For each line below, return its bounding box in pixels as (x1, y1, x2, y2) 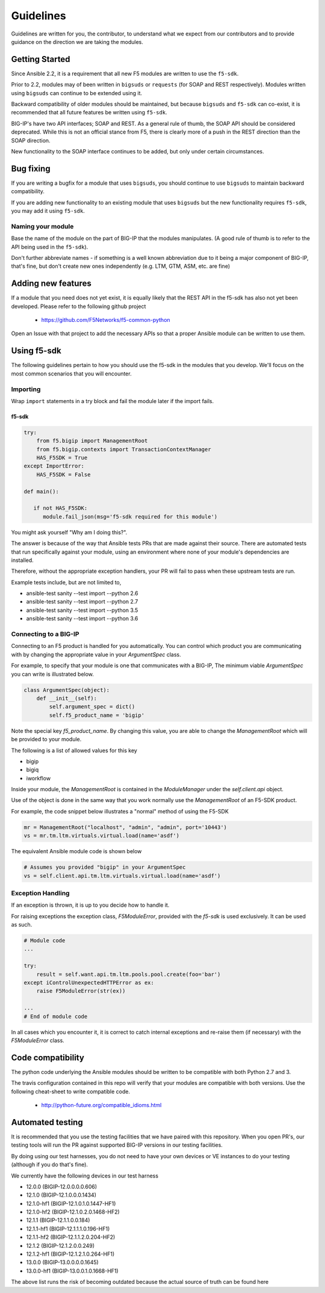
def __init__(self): (36, 695, 97, 702)
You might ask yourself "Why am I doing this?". (11, 528, 128, 535)
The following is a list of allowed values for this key (11, 747, 138, 754)
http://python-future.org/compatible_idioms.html (41, 1102, 162, 1109)
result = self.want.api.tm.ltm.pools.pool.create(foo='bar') (36, 971, 221, 978)
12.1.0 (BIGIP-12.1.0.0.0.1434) (26, 1191, 96, 1199)
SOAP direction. (11, 137, 51, 144)
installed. (11, 557, 34, 564)
